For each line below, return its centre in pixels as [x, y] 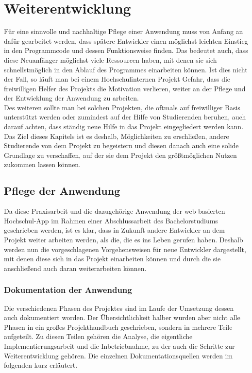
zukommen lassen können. [42, 164]
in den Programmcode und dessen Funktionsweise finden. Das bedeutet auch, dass [126, 50]
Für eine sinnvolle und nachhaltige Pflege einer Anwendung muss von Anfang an [124, 31]
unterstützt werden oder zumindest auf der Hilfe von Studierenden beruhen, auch [125, 117]
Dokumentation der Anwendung [68, 290]
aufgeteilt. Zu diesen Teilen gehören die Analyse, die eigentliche [98, 336]
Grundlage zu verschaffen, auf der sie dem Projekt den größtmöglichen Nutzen [120, 155]
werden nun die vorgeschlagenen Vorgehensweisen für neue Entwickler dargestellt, [125, 249]
